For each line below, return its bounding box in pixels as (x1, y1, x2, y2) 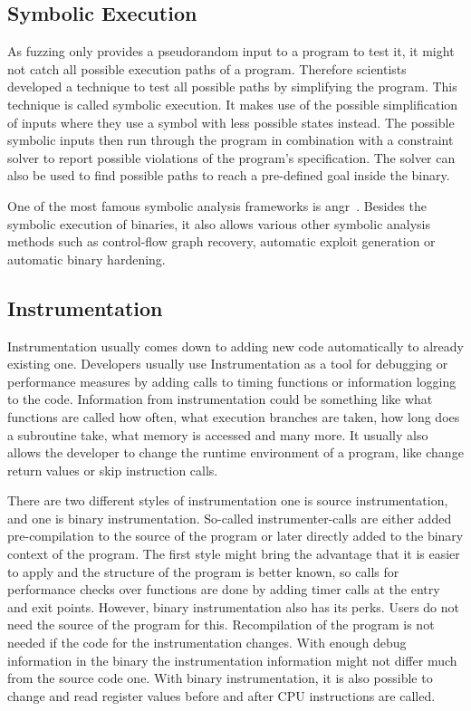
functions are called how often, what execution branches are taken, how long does (7, 407, 460, 426)
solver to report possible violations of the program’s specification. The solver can (7, 148, 456, 167)
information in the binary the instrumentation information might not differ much (7, 650, 457, 669)
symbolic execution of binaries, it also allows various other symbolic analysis (7, 214, 430, 233)
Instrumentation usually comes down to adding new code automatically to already (7, 336, 464, 355)
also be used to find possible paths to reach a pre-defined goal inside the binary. (7, 166, 450, 185)
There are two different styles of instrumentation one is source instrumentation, (7, 491, 448, 510)
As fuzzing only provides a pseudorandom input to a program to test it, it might (7, 42, 455, 61)
